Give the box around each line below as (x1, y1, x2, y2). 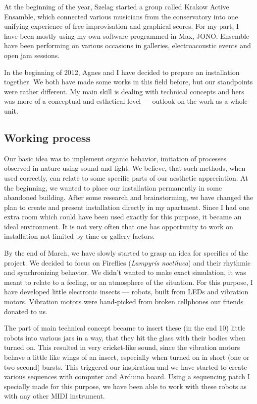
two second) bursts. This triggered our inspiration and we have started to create (4, 361, 247, 372)
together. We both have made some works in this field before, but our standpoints (4, 76, 253, 87)
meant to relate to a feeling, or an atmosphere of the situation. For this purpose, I (4, 276, 253, 287)
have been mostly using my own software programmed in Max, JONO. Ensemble (4, 30, 250, 41)
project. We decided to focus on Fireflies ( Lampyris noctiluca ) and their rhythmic (4, 257, 251, 268)
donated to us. (4, 306, 48, 316)
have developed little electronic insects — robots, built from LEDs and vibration (4, 286, 249, 297)
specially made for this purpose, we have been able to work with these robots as (4, 381, 247, 391)
